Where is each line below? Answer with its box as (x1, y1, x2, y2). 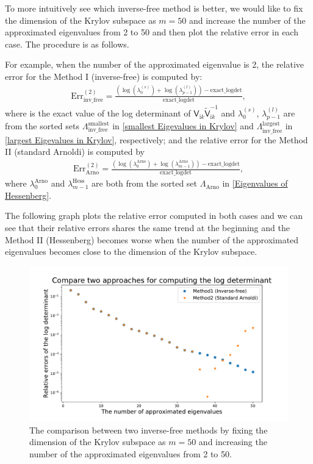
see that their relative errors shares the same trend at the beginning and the (5, 221, 290, 234)
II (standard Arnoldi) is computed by (5, 145, 145, 158)
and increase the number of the (189, 13, 306, 26)
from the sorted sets (5, 120, 80, 132)
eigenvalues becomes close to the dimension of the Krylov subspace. (5, 245, 257, 258)
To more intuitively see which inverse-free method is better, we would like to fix (5, 2, 303, 14)
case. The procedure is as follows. (5, 37, 129, 50)
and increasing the (198, 435, 267, 448)
